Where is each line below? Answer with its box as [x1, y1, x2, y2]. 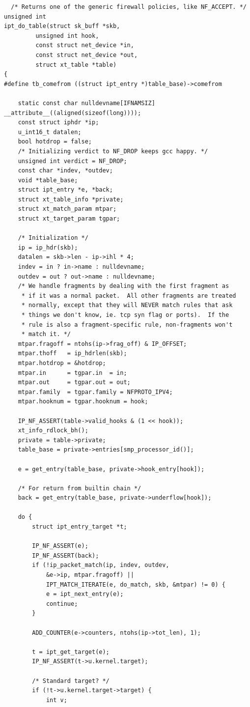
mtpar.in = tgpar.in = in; [18, 369, 127, 376]
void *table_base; [18, 176, 78, 184]
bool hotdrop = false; [18, 138, 92, 145]
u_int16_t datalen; [18, 128, 82, 136]
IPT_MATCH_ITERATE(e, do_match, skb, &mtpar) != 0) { [46, 581, 226, 588]
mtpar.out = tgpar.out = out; [18, 379, 131, 386]
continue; [46, 600, 78, 607]
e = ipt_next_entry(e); [46, 591, 124, 598]
